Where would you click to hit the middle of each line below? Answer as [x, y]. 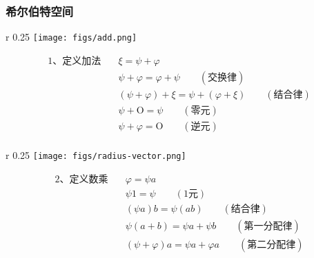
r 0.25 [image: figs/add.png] [71, 37]
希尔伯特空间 [40, 11]
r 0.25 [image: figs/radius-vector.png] [96, 155]
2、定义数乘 [81, 179]
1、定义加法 [75, 61]
